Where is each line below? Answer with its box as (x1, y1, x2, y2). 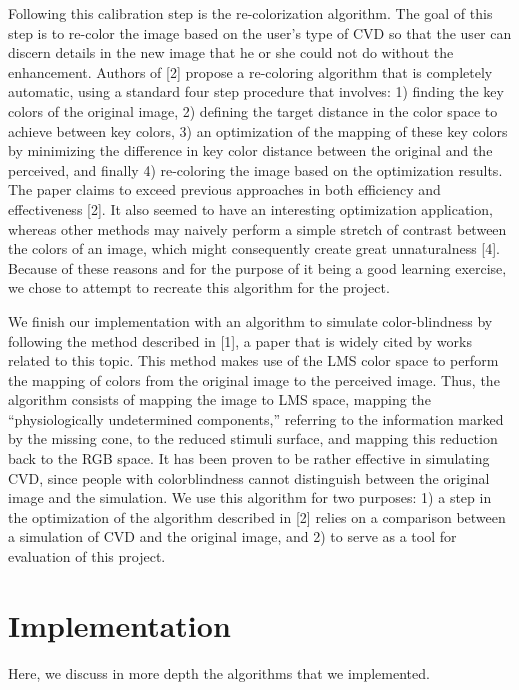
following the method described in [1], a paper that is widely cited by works (8, 330, 472, 351)
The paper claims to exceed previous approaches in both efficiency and (8, 179, 441, 200)
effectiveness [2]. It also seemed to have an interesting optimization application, (8, 198, 493, 219)
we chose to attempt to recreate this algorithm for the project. (8, 277, 390, 298)
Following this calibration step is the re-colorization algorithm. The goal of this (8, 3, 493, 23)
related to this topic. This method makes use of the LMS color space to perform (8, 350, 499, 371)
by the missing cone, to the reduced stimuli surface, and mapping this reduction (8, 428, 498, 449)
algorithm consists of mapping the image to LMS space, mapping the (8, 389, 431, 410)
